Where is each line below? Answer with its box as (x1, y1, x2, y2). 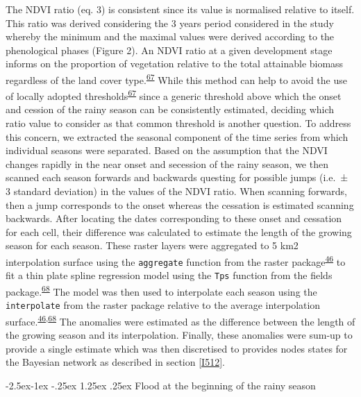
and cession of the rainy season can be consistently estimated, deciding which (6, 102, 335, 117)
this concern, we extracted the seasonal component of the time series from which (6, 129, 349, 144)
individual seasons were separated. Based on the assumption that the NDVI (6, 143, 328, 158)
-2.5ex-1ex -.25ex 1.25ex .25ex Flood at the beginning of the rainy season (6, 378, 316, 392)
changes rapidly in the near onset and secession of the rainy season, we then (6, 156, 328, 171)
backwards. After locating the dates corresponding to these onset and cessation (6, 211, 342, 226)
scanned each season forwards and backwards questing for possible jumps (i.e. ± (6, 170, 349, 185)
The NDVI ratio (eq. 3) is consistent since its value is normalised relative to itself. (6, 2, 355, 16)
